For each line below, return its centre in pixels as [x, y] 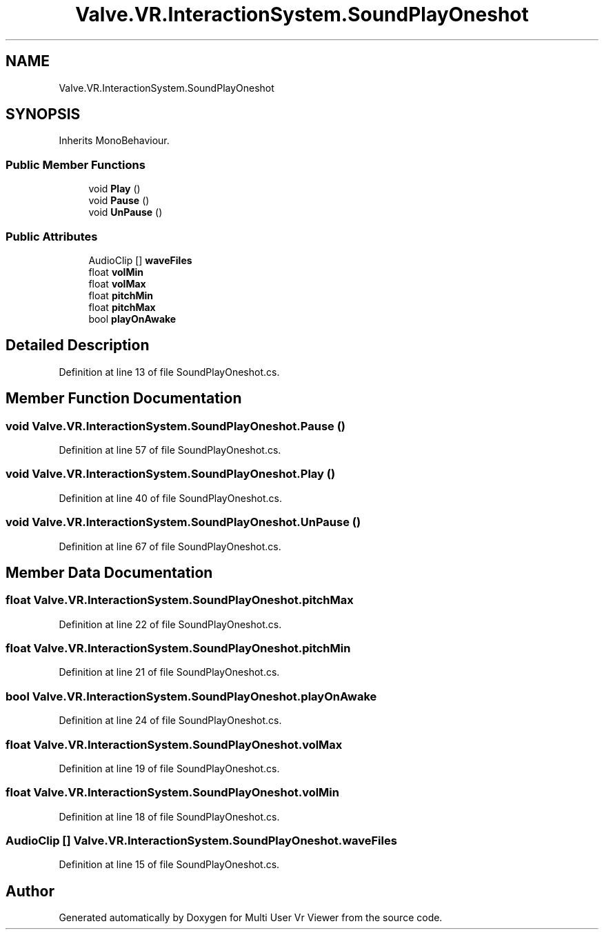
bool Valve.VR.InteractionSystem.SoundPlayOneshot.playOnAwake [191, 696]
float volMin [116, 272]
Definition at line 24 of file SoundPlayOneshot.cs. [170, 721]
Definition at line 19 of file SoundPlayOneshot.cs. [169, 768]
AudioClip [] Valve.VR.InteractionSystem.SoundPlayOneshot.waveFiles [201, 841]
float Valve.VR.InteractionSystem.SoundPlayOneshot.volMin [172, 793]
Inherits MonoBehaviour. [114, 141]
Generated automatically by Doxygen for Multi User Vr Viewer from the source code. [251, 918]
